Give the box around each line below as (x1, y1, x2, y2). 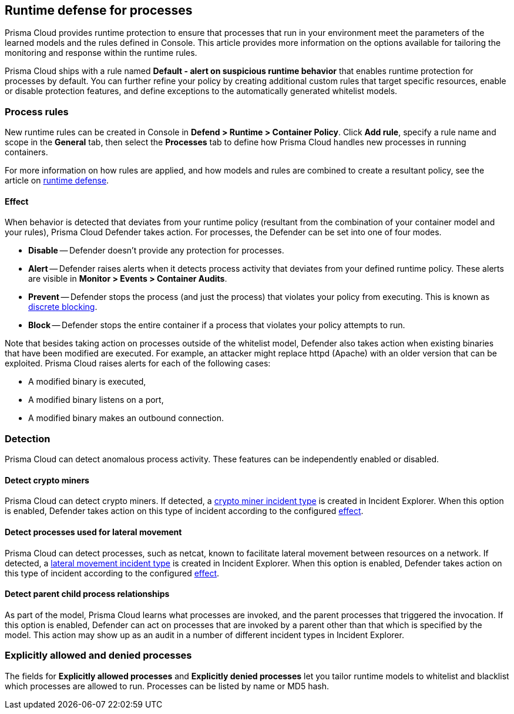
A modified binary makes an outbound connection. (28, 413, 224, 423)
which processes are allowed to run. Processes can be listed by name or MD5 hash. (5, 680, 330, 691)
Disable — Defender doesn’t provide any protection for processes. (28, 245, 284, 256)
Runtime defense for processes (5, 3, 193, 18)
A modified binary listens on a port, (28, 395, 164, 405)
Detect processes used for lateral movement (5, 526, 182, 537)
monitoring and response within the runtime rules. (5, 48, 197, 58)
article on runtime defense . (5, 175, 109, 186)
